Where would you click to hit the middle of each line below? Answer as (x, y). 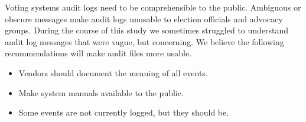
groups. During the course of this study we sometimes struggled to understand (147, 30)
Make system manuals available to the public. (101, 92)
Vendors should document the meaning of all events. (113, 72)
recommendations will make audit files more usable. (98, 53)
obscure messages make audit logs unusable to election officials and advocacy (144, 18)
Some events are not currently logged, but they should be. (124, 112)
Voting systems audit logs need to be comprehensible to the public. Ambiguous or (153, 7)
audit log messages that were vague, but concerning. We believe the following (144, 41)
